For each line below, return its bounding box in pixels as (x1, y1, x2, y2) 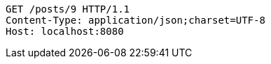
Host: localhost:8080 (6, 26, 124, 37)
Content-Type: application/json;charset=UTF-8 (6, 15, 265, 26)
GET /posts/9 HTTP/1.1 (6, 3, 130, 15)
